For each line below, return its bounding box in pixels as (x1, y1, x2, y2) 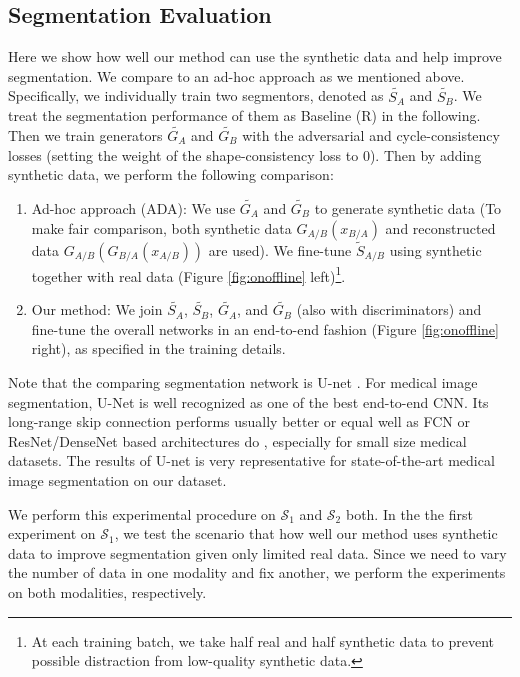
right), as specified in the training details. (31, 338, 286, 359)
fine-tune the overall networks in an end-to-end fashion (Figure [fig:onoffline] (31, 318, 499, 339)
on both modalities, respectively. (8, 582, 207, 603)
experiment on (8, 523, 96, 544)
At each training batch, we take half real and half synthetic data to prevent (31, 630, 494, 651)
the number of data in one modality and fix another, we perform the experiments (8, 562, 506, 583)
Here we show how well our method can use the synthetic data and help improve (8, 46, 502, 67)
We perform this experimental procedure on (8, 503, 276, 524)
